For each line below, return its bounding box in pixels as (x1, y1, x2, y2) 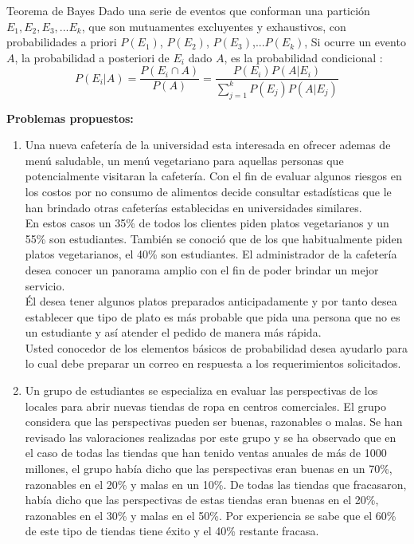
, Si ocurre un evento (304, 34, 406, 50)
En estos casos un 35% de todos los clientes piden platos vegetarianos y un (25, 215, 389, 231)
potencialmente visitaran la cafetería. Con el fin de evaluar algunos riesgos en (25, 168, 402, 184)
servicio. (25, 277, 65, 294)
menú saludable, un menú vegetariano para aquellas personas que (25, 152, 344, 168)
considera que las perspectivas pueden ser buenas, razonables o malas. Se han (25, 413, 403, 430)
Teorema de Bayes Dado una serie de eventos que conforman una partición (6, 2, 370, 18)
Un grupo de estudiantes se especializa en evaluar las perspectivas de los (25, 382, 378, 399)
